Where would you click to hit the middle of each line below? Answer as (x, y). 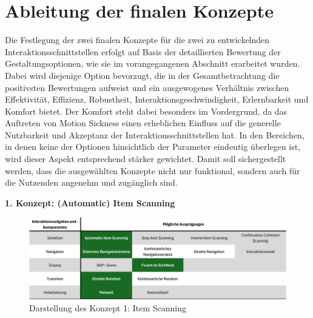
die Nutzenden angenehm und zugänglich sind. (91, 182)
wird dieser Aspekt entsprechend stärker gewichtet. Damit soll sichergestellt (146, 159)
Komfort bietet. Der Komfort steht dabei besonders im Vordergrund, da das (146, 111)
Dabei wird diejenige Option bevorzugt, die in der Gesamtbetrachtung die (142, 75)
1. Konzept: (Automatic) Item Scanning (90, 202)
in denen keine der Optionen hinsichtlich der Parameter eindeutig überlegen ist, (153, 147)
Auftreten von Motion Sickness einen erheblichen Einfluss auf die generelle (143, 123)
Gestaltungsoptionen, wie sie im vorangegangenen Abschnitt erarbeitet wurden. (153, 63)
